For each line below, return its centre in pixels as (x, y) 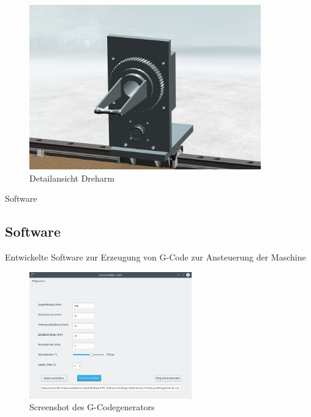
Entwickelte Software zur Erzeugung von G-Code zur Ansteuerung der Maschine (155, 257)
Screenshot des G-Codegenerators (92, 407)
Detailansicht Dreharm (72, 178)
